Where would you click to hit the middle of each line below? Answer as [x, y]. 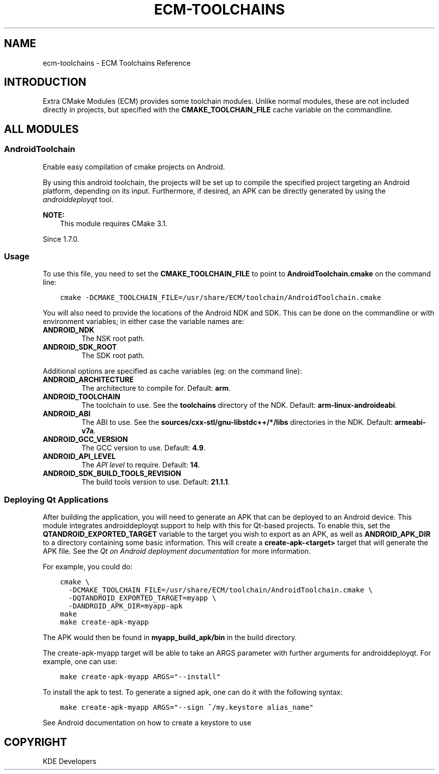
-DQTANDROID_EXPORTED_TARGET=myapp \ [142, 598]
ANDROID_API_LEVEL [79, 456]
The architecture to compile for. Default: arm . [156, 388]
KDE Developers [70, 761]
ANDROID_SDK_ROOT [80, 347]
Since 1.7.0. [61, 239]
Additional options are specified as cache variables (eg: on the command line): [172, 371]
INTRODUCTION [45, 82]
